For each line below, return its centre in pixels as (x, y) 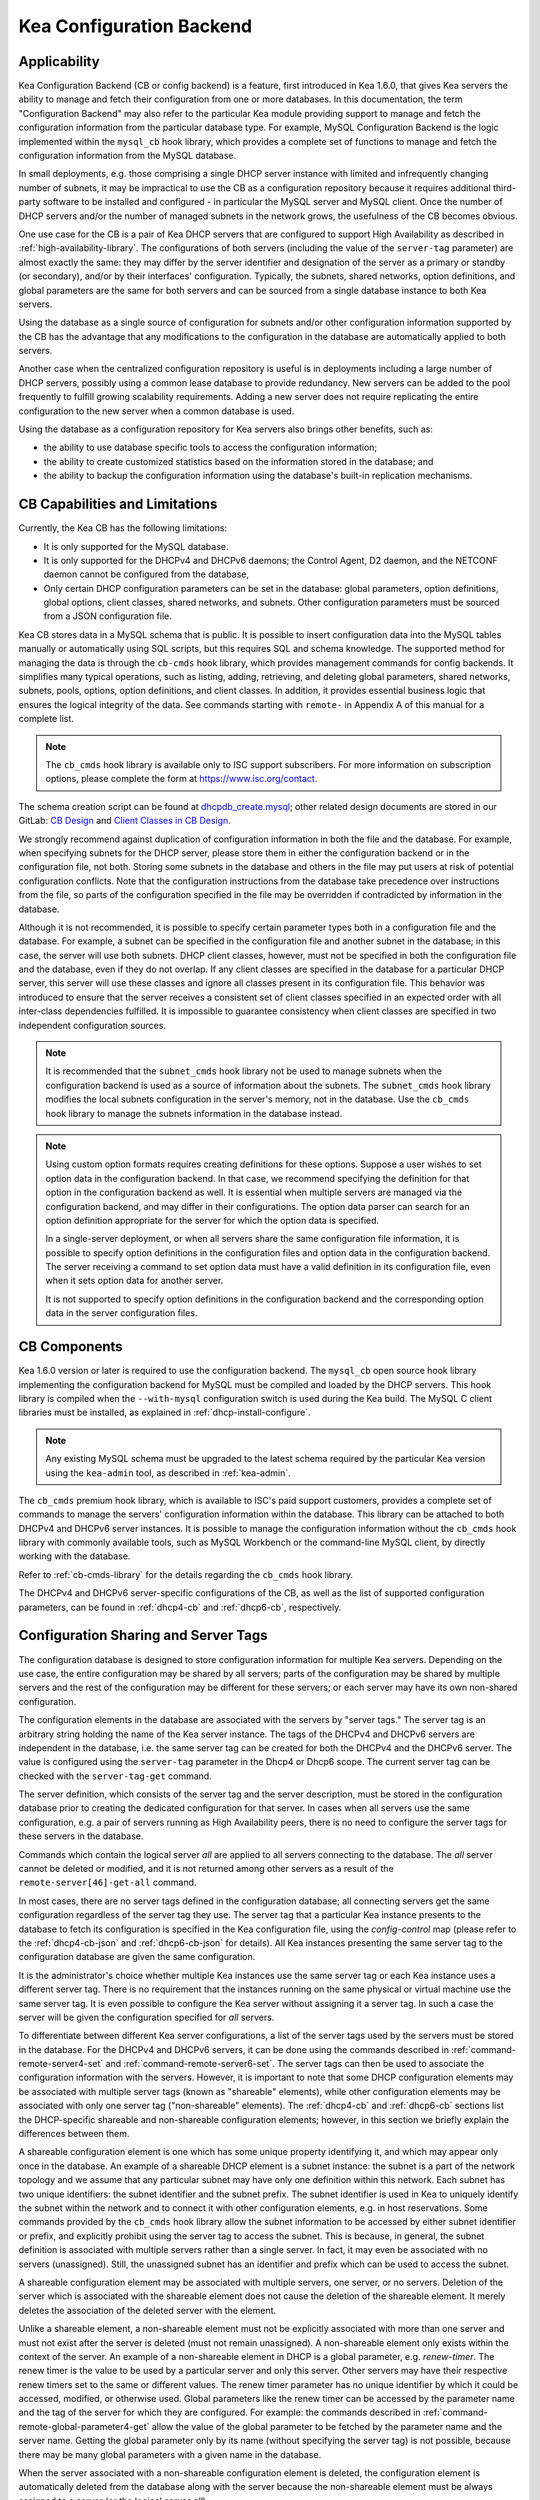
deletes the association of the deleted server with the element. (147, 2310)
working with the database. (74, 1556)
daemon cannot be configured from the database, (146, 574)
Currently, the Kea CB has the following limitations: (123, 528)
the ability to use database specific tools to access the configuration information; (210, 447)
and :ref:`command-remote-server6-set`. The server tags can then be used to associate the (295, 2064)
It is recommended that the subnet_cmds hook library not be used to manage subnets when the (243, 1071)
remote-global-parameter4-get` (84, 2426)
